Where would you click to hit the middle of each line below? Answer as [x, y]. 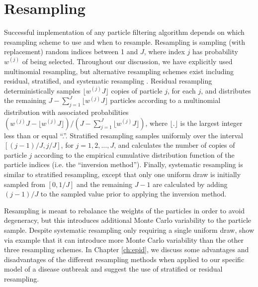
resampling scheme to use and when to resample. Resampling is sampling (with [125, 42]
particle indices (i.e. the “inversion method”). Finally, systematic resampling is [124, 164]
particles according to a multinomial [165, 100]
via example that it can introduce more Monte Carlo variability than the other [124, 239]
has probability [215, 51]
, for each [182, 90]
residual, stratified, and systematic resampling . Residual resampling [108, 81]
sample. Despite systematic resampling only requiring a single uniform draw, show [129, 230]
